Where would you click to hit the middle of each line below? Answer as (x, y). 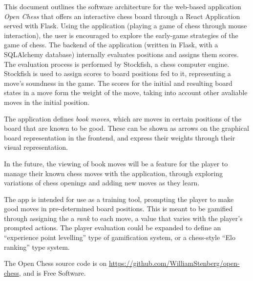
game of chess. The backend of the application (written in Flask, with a (111, 45)
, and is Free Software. (52, 272)
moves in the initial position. (47, 102)
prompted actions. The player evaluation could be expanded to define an (113, 228)
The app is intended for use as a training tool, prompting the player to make (119, 199)
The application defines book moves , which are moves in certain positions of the (123, 118)
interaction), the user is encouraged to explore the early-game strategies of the (121, 35)
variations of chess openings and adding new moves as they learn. (102, 183)
